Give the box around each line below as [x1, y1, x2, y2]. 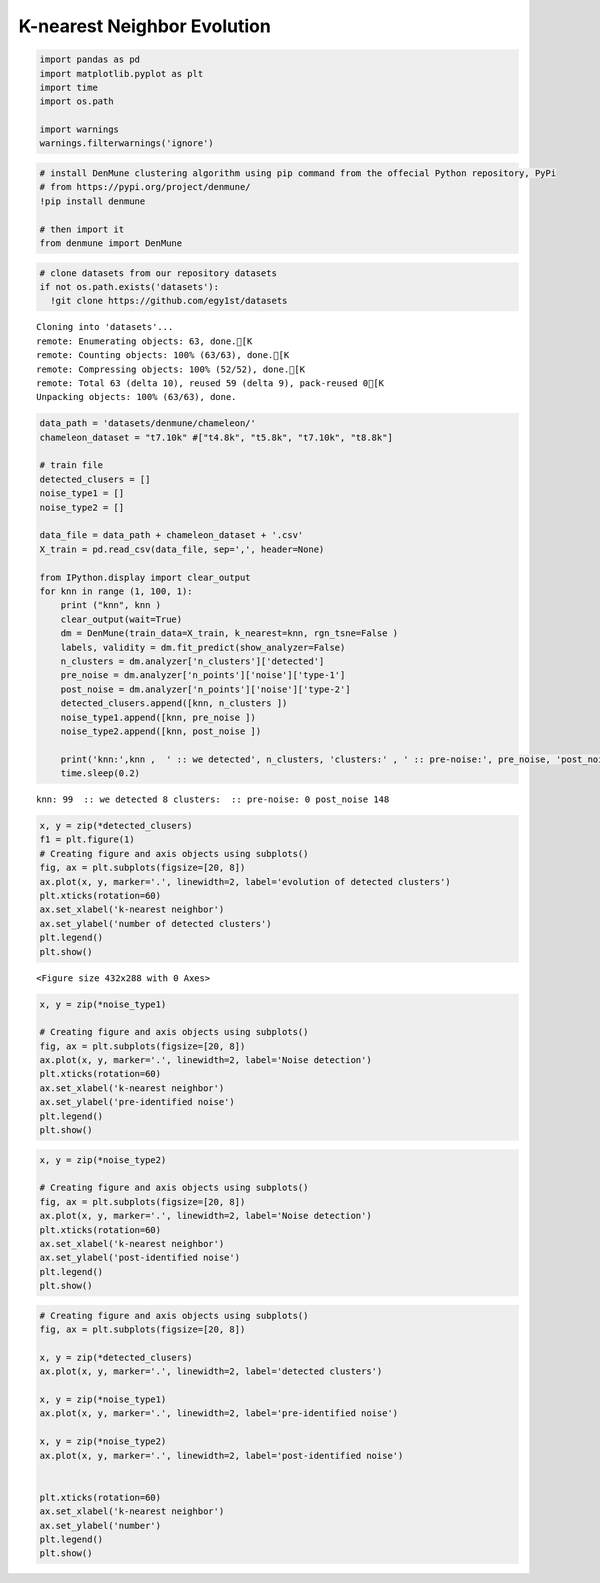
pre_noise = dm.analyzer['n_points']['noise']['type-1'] [60, 670, 346, 681]
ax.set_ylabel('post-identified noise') [39, 1252, 240, 1264]
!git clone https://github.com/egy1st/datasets [50, 295, 288, 307]
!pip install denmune [39, 195, 146, 207]
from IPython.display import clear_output [39, 571, 251, 583]
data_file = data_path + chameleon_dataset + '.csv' [39, 530, 304, 541]
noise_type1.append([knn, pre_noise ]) [60, 711, 257, 723]
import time [39, 81, 99, 93]
